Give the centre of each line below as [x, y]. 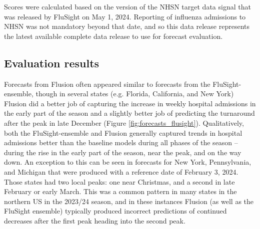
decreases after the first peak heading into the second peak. [95, 220]
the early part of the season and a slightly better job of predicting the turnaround [129, 113]
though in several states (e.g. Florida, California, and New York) [135, 94]
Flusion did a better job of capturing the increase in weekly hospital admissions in [130, 103]
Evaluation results [52, 63]
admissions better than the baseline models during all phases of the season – [121, 142]
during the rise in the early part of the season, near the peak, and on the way [123, 152]
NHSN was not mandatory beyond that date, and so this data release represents [127, 26]
